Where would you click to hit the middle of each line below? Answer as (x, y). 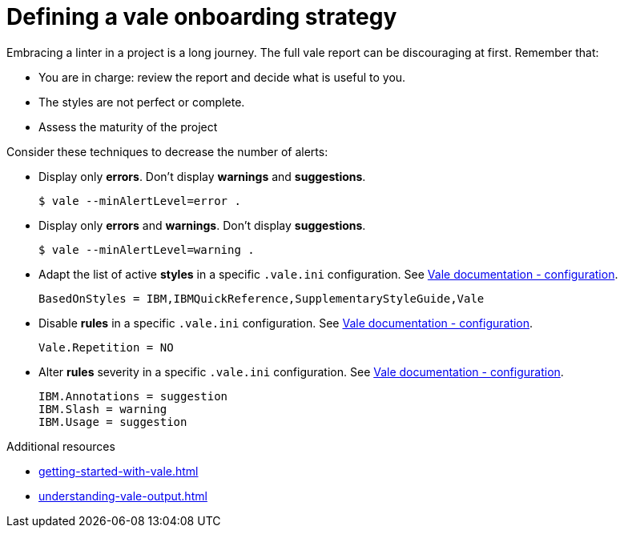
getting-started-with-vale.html (119, 471)
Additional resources (61, 446)
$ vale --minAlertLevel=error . (140, 201)
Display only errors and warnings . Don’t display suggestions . (202, 225)
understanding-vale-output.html (123, 496)
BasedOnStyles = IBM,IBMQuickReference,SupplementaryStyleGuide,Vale (262, 298)
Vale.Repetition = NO (106, 347)
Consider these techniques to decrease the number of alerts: (167, 151)
